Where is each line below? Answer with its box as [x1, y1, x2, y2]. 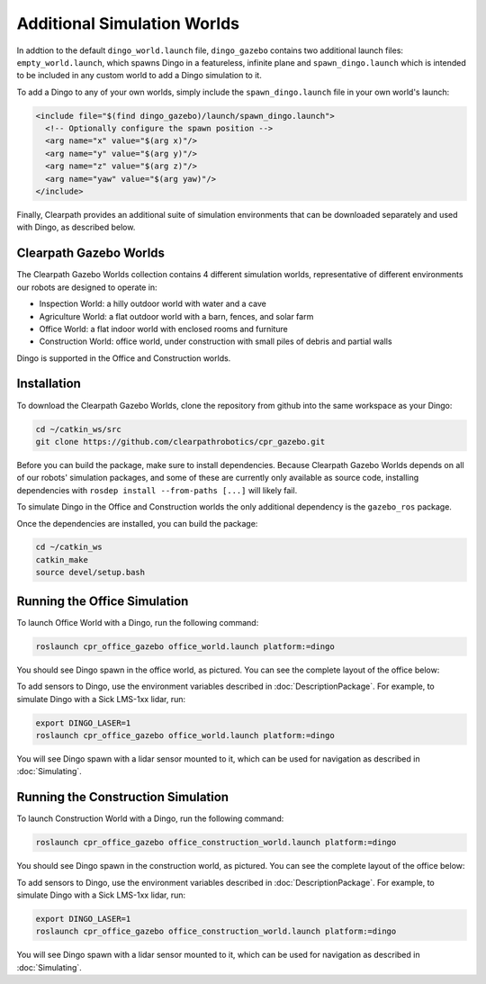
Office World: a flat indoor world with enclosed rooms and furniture [39, 323, 288, 334]
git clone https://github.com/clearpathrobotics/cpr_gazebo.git [35, 437, 326, 447]
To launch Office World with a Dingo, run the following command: [16, 617, 259, 627]
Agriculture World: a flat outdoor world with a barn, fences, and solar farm [39, 311, 314, 321]
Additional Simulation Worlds [16, 14, 240, 33]
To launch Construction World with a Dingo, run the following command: [16, 813, 284, 824]
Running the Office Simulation [16, 593, 189, 609]
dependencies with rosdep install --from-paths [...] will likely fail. [16, 484, 298, 495]
